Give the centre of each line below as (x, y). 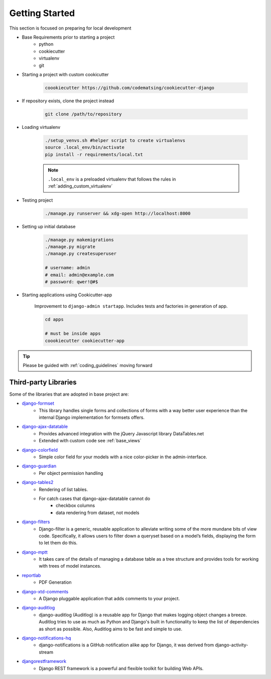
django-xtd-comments (45, 591)
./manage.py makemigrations (79, 240)
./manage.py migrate (70, 247)
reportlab (31, 575)
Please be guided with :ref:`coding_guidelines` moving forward (88, 365)
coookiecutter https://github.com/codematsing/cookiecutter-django (130, 88)
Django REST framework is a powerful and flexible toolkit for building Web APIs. (121, 668)
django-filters (36, 522)
